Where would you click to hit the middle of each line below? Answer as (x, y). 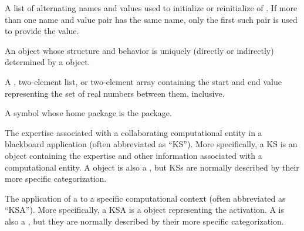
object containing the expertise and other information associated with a (134, 155)
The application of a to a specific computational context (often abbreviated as (145, 198)
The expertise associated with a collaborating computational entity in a (134, 132)
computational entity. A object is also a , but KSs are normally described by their (152, 167)
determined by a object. (48, 62)
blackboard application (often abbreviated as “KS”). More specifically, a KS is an (151, 144)
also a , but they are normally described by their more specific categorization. (144, 221)
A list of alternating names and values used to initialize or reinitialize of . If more (151, 8)
